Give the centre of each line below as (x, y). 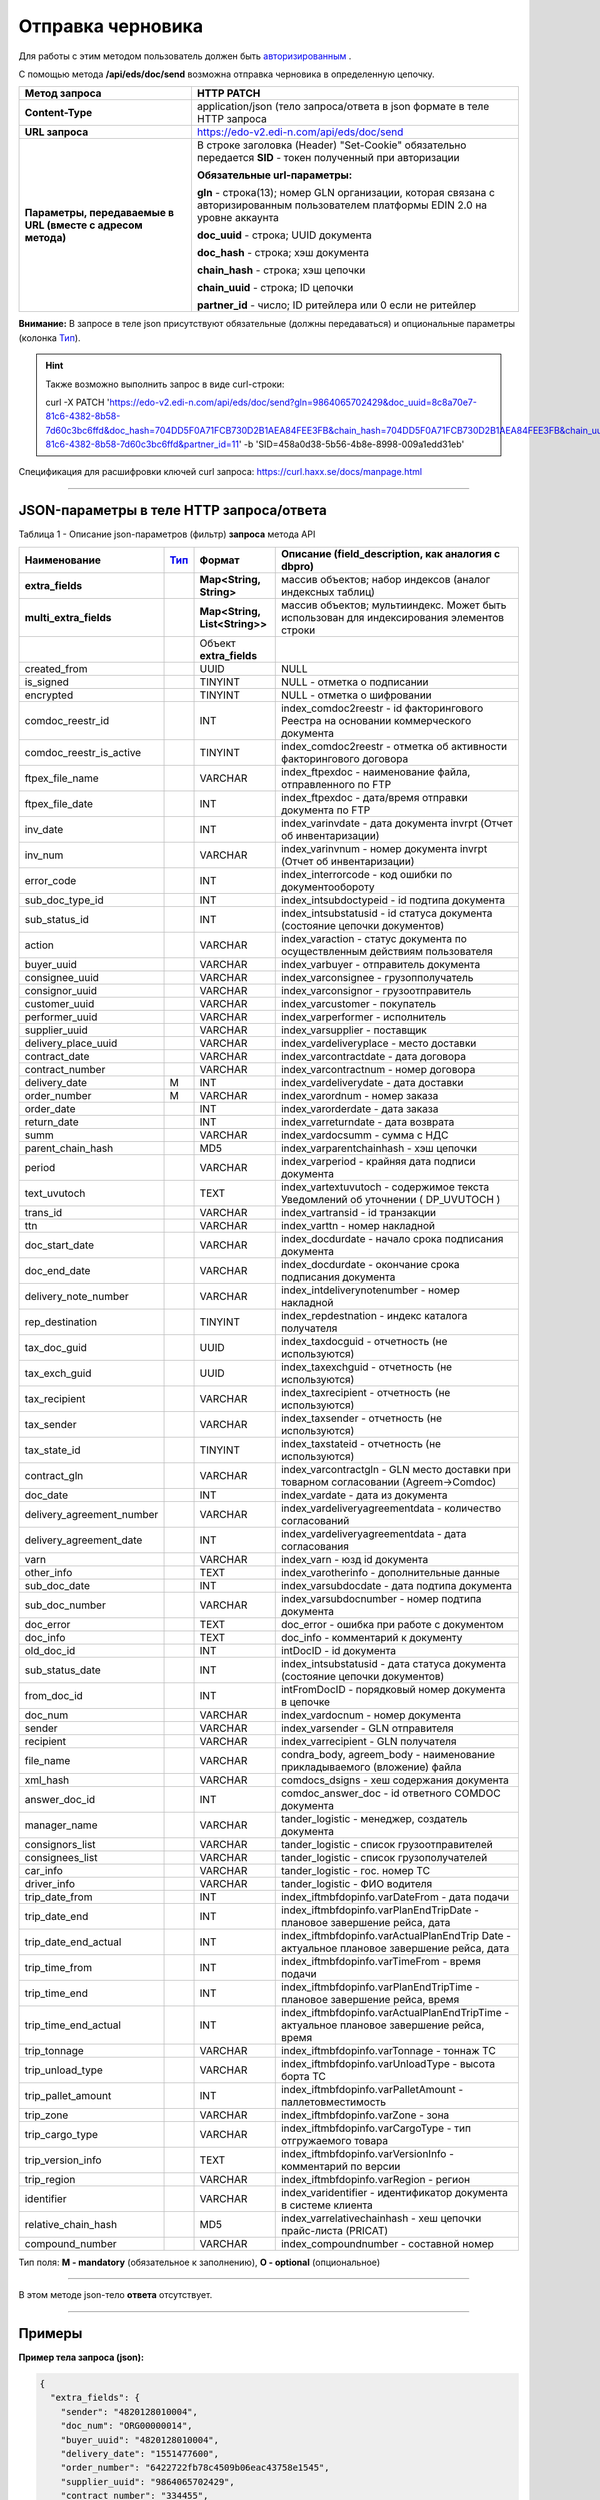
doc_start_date (59, 1245)
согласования (315, 1546)
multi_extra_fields (68, 617)
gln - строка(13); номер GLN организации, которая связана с (345, 193)
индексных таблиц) (327, 592)
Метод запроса (63, 93)
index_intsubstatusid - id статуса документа (386, 913)
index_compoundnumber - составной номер (387, 2243)
